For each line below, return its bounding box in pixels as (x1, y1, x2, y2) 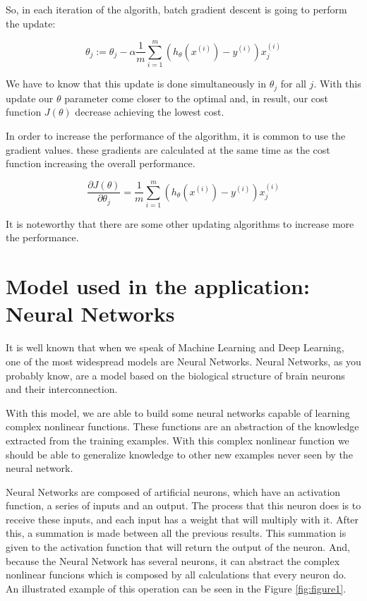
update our (6, 90, 54, 105)
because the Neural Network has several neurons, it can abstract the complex (6, 553, 340, 568)
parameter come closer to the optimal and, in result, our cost (64, 90, 328, 105)
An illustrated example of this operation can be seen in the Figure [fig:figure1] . (6, 581, 347, 595)
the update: (6, 16, 56, 30)
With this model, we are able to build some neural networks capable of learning (6, 405, 350, 420)
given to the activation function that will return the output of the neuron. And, (6, 540, 350, 554)
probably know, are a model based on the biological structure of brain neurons (6, 368, 345, 382)
